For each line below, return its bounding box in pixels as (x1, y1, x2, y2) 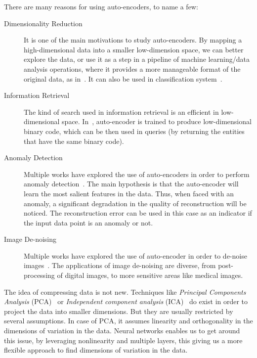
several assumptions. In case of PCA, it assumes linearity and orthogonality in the (4, 315, 253, 326)
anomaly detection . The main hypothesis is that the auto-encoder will (24, 179, 239, 189)
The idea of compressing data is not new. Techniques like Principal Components (4, 286, 246, 297)
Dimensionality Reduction (4, 18, 83, 28)
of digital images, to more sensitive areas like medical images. (57, 270, 243, 280)
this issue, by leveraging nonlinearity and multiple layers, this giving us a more (4, 335, 243, 345)
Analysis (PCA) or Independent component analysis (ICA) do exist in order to (4, 296, 248, 307)
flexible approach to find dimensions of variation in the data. (4, 345, 188, 355)
